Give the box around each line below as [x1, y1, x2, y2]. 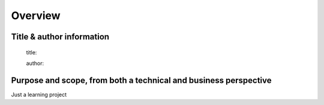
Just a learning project [11, 91, 67, 98]
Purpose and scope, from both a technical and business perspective [11, 75, 272, 85]
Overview [11, 9, 61, 22]
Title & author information [11, 32, 110, 42]
